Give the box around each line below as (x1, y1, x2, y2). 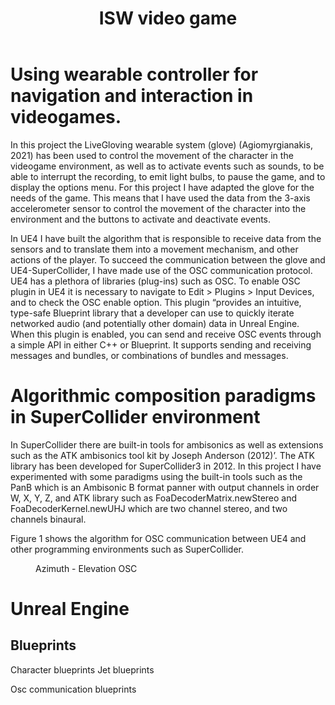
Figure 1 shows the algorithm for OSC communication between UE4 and (10, 532, 307, 544)
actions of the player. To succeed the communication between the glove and (10, 253, 326, 266)
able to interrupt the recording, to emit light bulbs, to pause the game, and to (10, 170, 326, 182)
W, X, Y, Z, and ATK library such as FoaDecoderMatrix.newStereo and (10, 492, 298, 504)
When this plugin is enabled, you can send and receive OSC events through (10, 328, 322, 340)
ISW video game (98, 7, 238, 30)
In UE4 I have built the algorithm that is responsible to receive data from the (10, 232, 322, 244)
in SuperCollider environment (10, 406, 261, 429)
